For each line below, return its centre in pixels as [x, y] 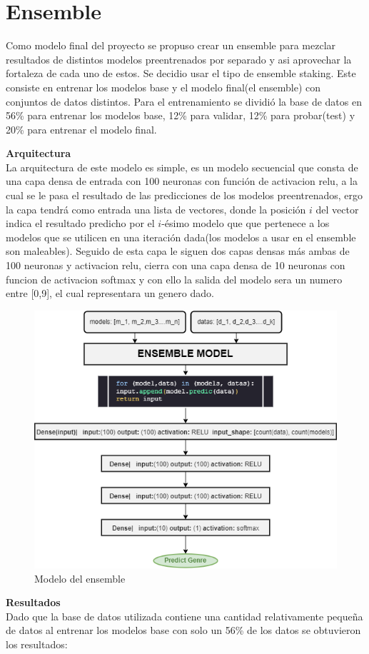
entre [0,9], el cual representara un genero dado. [110, 293]
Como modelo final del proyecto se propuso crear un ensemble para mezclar [171, 45]
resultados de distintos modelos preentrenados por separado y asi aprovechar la [179, 59]
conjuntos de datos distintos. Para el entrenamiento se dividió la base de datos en [184, 101]
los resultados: [37, 644]
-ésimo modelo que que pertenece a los [246, 223]
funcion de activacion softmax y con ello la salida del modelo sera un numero [174, 279]
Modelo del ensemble [80, 578]
